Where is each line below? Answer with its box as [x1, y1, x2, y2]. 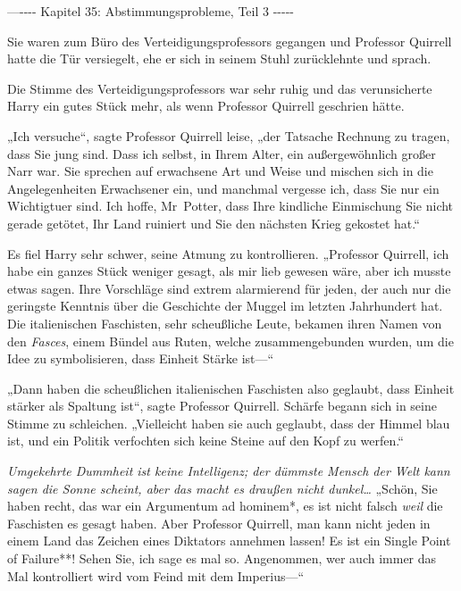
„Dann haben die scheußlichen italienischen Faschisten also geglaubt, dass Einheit [7, 379, 455, 397]
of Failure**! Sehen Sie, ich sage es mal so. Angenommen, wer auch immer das [7, 549, 437, 568]
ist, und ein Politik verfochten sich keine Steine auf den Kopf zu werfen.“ [7, 431, 404, 450]
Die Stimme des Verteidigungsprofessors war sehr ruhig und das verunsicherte [7, 79, 432, 97]
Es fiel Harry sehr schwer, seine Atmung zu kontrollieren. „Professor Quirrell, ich [7, 244, 449, 262]
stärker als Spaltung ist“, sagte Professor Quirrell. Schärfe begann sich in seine [7, 396, 437, 415]
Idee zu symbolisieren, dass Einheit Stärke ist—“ [7, 349, 274, 368]
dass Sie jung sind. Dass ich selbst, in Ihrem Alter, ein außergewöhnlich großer [7, 144, 436, 162]
